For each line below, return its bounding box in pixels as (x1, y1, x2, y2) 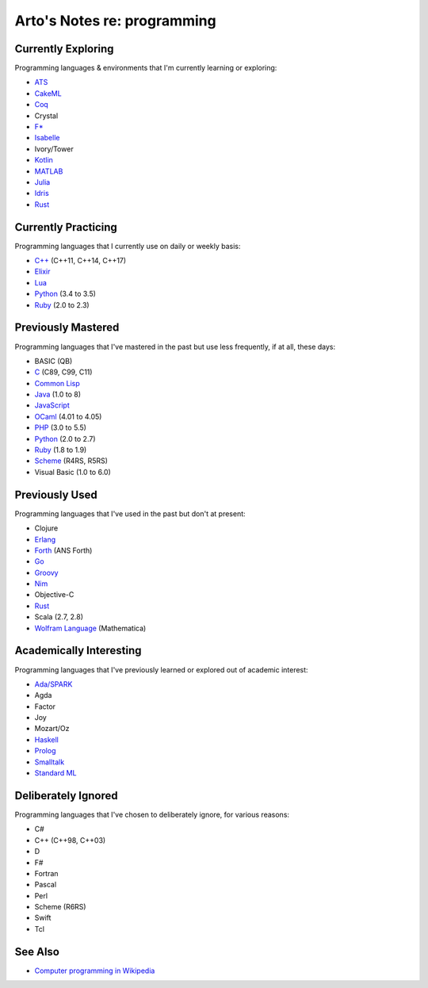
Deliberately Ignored (14, 789, 118, 802)
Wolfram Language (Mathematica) (34, 623, 147, 633)
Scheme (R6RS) (34, 902, 86, 912)
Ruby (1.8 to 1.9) (34, 445, 87, 455)
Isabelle (34, 133, 60, 143)
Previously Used (14, 488, 98, 501)
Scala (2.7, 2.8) (34, 612, 83, 622)
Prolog (34, 746, 56, 756)
